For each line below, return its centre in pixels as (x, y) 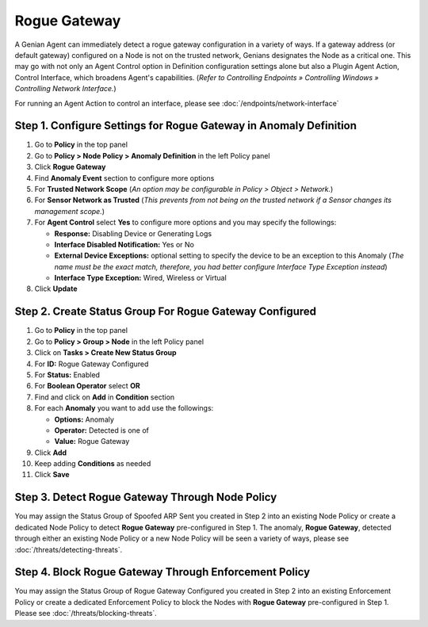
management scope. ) (70, 211)
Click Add (51, 453)
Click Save (52, 475)
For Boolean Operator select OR (87, 386)
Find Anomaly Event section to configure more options (124, 178)
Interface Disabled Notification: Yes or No (124, 244)
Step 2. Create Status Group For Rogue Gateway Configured (166, 312)
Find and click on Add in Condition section (105, 397)
